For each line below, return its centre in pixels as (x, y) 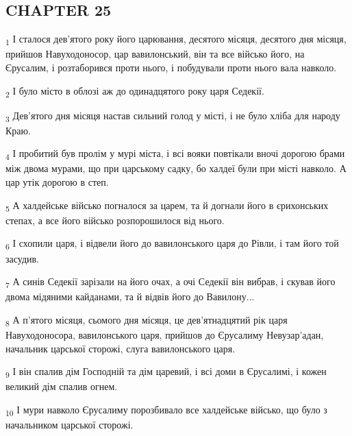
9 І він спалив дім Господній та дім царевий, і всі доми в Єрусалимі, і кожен (166, 372)
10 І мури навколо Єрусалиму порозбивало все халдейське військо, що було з (166, 410)
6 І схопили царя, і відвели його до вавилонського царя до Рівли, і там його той (172, 244)
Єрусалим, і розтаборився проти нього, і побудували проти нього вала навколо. (171, 67)
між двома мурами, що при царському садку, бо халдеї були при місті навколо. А (176, 168)
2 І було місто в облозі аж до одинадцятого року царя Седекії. (135, 91)
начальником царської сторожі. (70, 424)
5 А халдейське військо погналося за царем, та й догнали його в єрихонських (167, 206)
